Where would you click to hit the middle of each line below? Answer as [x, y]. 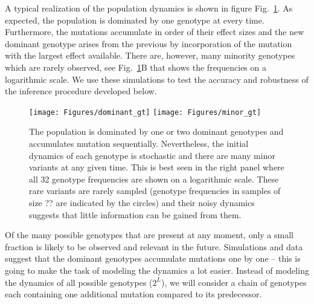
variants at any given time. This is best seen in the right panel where [157, 167]
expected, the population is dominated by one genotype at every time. [135, 20]
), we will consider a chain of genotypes [234, 282]
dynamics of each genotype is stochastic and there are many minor [152, 155]
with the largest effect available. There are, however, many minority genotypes [150, 55]
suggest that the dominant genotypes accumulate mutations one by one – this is [153, 258]
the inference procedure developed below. [81, 91]
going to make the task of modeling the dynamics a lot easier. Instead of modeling [157, 270]
